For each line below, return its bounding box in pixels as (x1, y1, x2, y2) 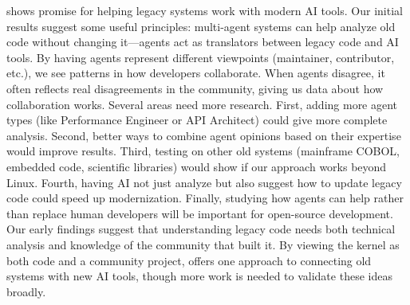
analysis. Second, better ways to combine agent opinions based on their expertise (6, 127, 401, 143)
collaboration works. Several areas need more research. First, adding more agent (6, 96, 398, 112)
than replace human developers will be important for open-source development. (6, 205, 393, 221)
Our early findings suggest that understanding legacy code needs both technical (6, 221, 396, 237)
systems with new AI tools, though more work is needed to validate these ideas (6, 268, 392, 284)
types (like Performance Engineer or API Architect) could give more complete (6, 111, 388, 128)
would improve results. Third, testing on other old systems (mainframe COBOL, (6, 143, 400, 159)
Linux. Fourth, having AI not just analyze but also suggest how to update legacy (6, 174, 402, 190)
